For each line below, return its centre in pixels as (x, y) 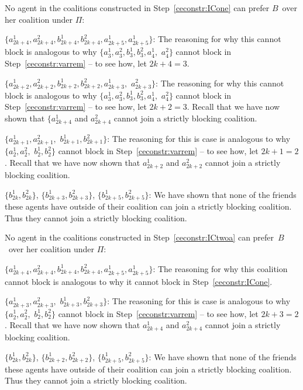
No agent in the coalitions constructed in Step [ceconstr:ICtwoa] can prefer (140, 237)
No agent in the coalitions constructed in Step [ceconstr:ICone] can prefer (137, 8)
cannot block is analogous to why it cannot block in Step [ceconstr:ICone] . (139, 281)
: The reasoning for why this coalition (220, 268)
